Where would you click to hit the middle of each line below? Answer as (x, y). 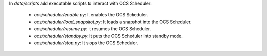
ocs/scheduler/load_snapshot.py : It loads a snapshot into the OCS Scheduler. (113, 22)
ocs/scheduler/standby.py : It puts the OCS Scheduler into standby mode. (108, 36)
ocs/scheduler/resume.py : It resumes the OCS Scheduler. (92, 29)
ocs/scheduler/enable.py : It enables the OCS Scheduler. (91, 15)
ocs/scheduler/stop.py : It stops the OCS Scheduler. (86, 43)
